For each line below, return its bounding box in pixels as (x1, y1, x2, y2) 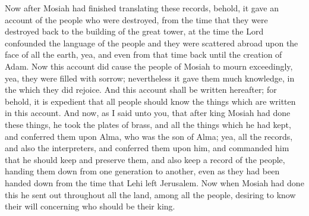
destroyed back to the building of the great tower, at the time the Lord (5, 25, 264, 37)
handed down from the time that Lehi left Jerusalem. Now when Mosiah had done (5, 176, 304, 189)
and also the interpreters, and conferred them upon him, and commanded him (5, 142, 289, 154)
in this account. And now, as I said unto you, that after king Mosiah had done (5, 107, 291, 119)
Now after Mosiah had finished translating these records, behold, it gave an (5, 2, 279, 14)
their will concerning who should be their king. (5, 200, 175, 212)
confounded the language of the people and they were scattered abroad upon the (5, 36, 298, 49)
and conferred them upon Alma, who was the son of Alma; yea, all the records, (5, 130, 293, 142)
